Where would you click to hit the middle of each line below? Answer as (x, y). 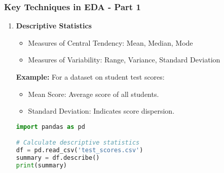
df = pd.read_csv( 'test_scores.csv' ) (80, 150)
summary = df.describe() (58, 158)
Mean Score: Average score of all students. (94, 94)
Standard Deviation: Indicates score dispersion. (101, 111)
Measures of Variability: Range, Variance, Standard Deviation (124, 60)
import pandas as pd (50, 127)
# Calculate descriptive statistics (78, 143)
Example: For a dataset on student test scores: (90, 77)
